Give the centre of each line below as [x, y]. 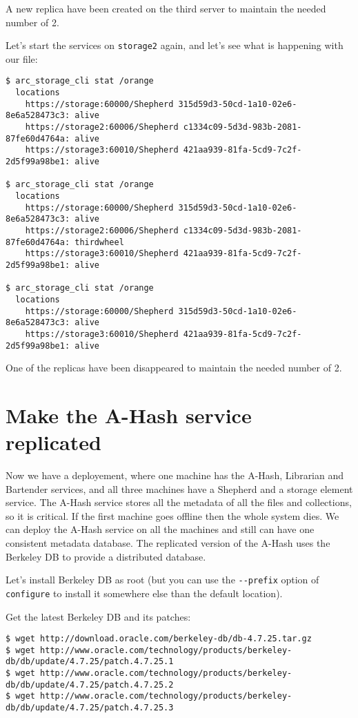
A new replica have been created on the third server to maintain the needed [166, 8]
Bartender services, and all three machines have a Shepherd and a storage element [179, 488]
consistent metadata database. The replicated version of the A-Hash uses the [168, 543]
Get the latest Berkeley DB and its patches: [98, 616]
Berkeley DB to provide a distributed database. [106, 556]
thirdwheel [99, 242]
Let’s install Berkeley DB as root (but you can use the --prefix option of [162, 580]
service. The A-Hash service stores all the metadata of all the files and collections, [179, 502]
